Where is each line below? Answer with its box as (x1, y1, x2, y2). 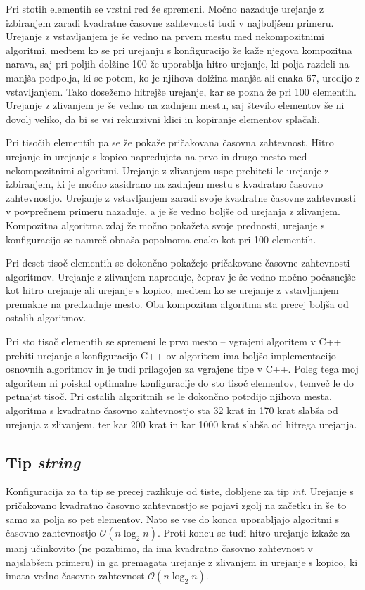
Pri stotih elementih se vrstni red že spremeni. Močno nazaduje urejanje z (6, 1, 324, 15)
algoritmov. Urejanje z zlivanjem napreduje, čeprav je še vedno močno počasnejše (6, 269, 356, 283)
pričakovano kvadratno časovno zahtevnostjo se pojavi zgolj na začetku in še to (6, 498, 347, 513)
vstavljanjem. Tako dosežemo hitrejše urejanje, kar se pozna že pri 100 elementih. (6, 84, 357, 98)
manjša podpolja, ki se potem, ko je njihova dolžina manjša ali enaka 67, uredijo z (6, 70, 360, 84)
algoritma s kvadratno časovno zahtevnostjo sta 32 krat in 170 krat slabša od (6, 403, 338, 418)
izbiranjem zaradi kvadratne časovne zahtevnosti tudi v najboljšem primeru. (6, 15, 334, 30)
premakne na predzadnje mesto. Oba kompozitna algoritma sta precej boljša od (6, 296, 349, 311)
